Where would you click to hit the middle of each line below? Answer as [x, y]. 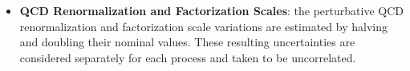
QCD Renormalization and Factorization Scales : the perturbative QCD [211, 10]
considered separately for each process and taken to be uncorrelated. [188, 57]
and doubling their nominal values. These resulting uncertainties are [187, 42]
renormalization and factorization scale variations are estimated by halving [203, 26]
